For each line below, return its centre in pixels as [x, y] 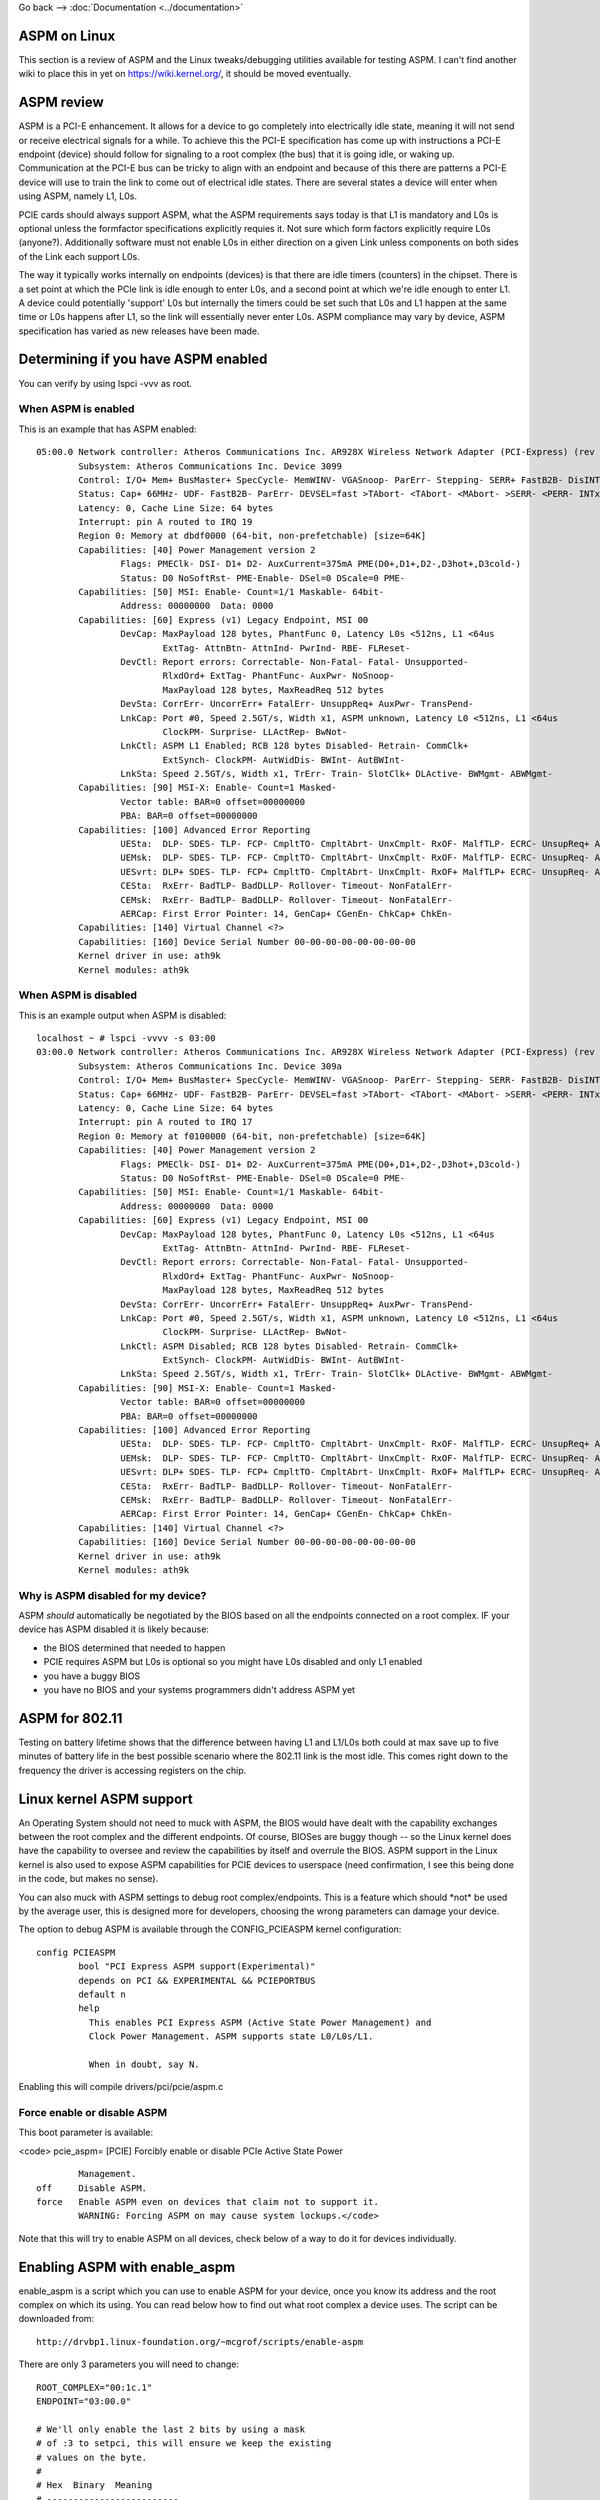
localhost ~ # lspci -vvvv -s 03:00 [126, 1038]
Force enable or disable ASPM [93, 2113]
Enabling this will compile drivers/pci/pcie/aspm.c [121, 2087]
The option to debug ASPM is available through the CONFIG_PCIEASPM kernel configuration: [210, 1929]
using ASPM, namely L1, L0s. [77, 196]
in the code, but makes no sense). [88, 1879]
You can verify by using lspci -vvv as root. [105, 383]
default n [102, 1994]
